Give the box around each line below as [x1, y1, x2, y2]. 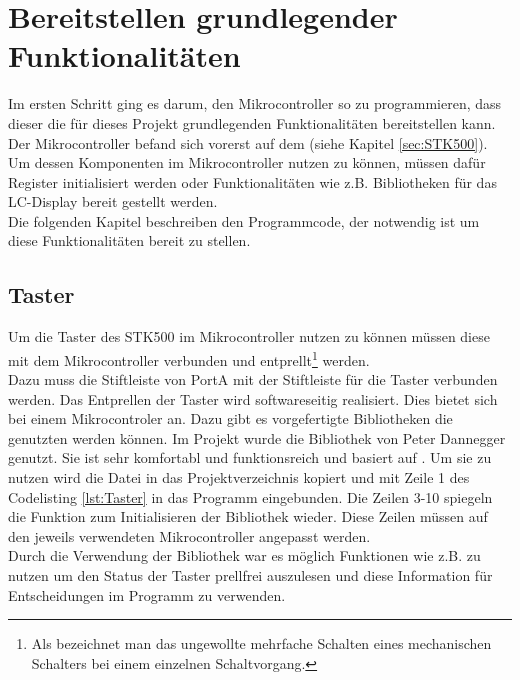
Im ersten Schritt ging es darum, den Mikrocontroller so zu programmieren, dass [8, 93, 502, 114]
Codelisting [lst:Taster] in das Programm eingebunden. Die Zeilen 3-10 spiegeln [8, 486, 493, 507]
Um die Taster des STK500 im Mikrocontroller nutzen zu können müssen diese [8, 326, 490, 347]
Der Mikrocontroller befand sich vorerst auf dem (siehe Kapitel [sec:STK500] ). [8, 132, 488, 153]
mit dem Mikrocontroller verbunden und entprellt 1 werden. [8, 346, 370, 370]
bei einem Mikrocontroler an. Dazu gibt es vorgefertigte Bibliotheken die [8, 408, 453, 429]
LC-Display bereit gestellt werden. [8, 191, 218, 212]
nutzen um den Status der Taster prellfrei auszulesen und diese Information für [8, 565, 493, 586]
